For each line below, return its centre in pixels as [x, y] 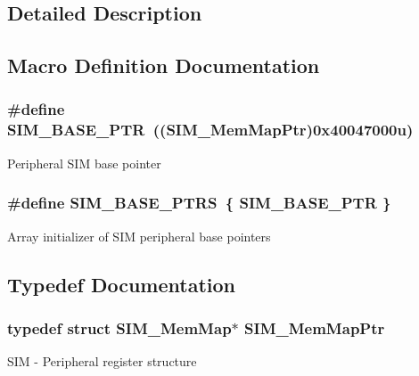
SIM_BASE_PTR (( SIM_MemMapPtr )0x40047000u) [210, 130]
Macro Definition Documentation [164, 65]
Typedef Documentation [121, 284]
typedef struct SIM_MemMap [119, 327]
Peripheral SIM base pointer [84, 163]
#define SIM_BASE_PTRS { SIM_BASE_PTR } [199, 203]
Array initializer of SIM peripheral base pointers [139, 236]
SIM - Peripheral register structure [102, 361]
